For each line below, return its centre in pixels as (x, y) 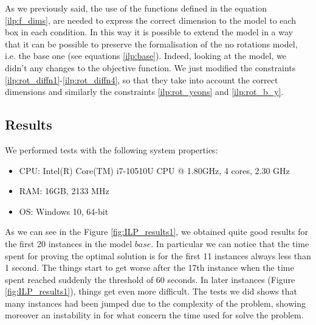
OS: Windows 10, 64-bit (64, 211)
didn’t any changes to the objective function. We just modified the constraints (150, 67)
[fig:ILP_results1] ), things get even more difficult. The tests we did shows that (151, 291)
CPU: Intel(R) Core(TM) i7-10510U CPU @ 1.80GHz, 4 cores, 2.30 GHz (154, 170)
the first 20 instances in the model (69, 243)
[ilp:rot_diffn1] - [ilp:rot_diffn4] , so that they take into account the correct (142, 79)
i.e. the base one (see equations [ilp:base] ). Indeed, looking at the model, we (146, 56)
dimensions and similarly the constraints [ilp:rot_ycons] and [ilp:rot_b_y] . (144, 92)
